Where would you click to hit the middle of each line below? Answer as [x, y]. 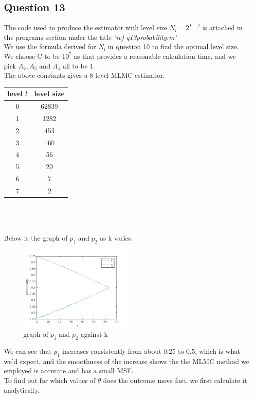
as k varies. [117, 237]
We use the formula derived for [50, 46]
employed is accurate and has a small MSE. [69, 371]
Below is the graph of [36, 237]
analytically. [22, 389]
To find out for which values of [50, 380]
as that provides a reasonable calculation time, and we [155, 56]
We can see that [28, 351]
